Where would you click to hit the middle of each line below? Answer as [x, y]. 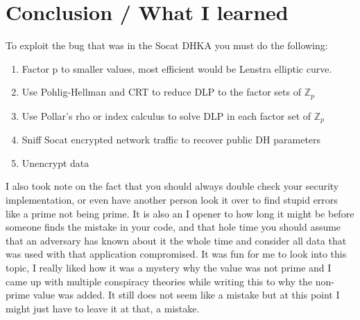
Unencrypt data [55, 162]
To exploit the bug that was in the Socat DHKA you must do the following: [167, 45]
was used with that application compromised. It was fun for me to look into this [176, 254]
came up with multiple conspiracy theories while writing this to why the [159, 281]
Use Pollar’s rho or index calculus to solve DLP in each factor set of [166, 115]
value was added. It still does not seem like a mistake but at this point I [186, 295]
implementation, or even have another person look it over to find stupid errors [172, 199]
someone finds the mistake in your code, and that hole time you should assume [173, 227]
